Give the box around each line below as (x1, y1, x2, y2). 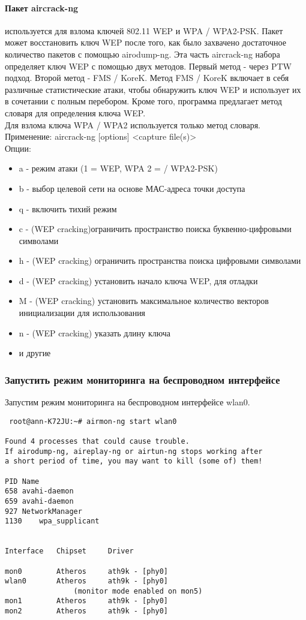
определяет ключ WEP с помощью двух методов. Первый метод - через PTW (5, 59, 292, 72)
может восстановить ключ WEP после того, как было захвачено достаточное (5, 36, 286, 49)
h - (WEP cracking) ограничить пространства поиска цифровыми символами (19, 254, 301, 267)
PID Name (5, 477, 40, 486)
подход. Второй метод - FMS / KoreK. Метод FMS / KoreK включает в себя (5, 71, 289, 84)
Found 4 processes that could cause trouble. (5, 437, 190, 446)
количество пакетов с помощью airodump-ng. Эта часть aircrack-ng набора (5, 47, 280, 60)
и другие (19, 347, 51, 359)
